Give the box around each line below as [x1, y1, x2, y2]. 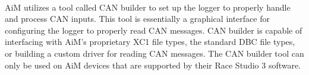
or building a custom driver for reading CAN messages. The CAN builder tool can [5, 47, 304, 59]
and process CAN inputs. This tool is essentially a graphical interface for [5, 12, 270, 25]
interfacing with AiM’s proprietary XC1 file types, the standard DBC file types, [5, 35, 295, 48]
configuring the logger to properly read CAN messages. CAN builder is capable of [5, 24, 302, 36]
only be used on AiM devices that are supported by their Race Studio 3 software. [5, 58, 301, 71]
